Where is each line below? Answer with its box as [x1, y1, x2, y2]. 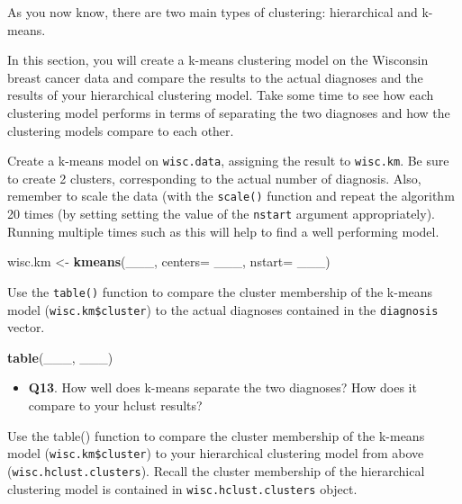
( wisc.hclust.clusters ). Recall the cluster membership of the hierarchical [7, 461, 425, 480]
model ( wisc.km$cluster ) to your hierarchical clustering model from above [7, 444, 424, 463]
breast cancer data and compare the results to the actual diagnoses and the [7, 67, 423, 86]
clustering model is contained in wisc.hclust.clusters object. [7, 479, 358, 498]
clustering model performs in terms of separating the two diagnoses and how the [7, 103, 450, 121]
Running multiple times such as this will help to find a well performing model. [7, 221, 439, 240]
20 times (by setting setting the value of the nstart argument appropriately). [7, 204, 435, 223]
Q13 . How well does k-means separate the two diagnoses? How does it [28, 378, 417, 397]
